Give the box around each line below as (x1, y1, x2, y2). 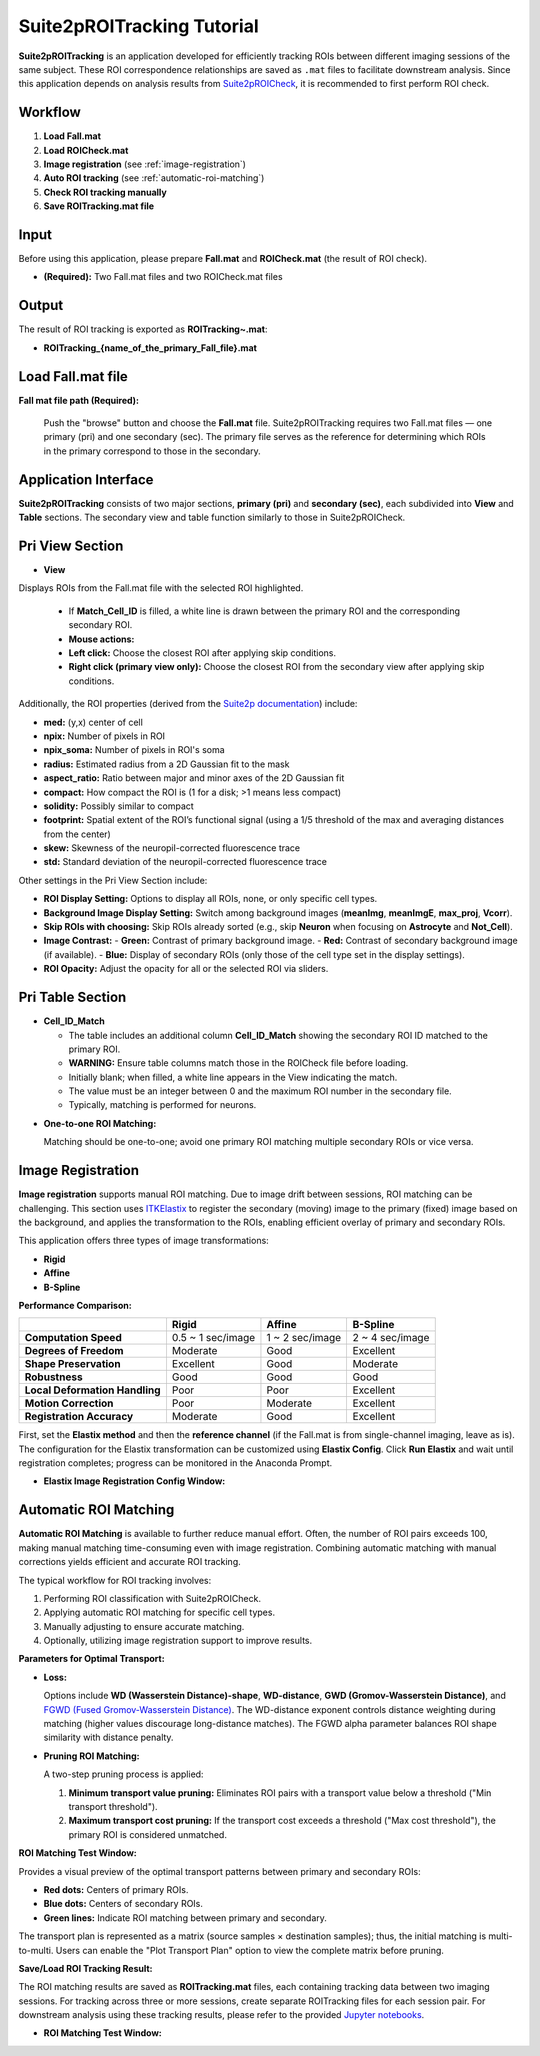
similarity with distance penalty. (43, 1731, 174, 1744)
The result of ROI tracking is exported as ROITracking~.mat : (18, 323, 268, 335)
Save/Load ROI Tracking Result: (18, 1962, 154, 1974)
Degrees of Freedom (24, 1344, 124, 1358)
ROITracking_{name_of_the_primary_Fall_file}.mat (43, 341, 257, 354)
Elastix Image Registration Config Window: (43, 1475, 226, 1487)
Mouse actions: (68, 633, 135, 645)
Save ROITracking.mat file (43, 200, 155, 212)
